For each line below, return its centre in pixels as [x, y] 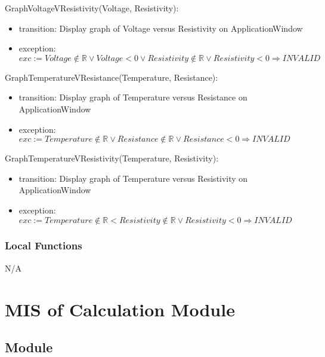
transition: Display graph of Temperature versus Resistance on [133, 97]
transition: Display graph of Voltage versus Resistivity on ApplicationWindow [161, 28]
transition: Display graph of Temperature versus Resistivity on [133, 178]
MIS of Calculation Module [120, 309]
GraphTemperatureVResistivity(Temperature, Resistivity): [112, 158]
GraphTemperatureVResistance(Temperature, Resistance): [112, 77]
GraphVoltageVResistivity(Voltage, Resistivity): [92, 8]
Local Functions [44, 245]
